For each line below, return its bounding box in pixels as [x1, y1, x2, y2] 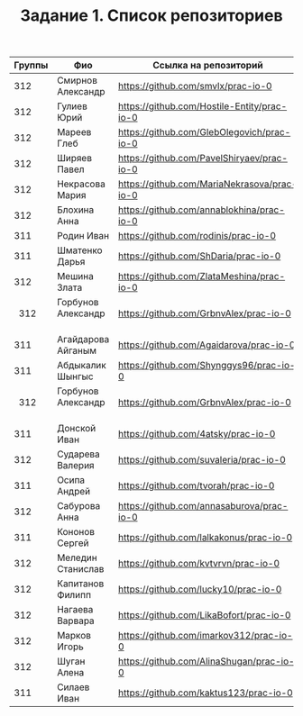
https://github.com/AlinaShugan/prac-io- [118, 655, 295, 667]
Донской [57, 422, 96, 435]
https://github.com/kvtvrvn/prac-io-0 [118, 557, 280, 570]
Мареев [57, 126, 92, 139]
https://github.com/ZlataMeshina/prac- [118, 270, 286, 283]
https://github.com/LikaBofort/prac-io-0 [118, 609, 291, 621]
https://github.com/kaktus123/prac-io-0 [118, 686, 293, 699]
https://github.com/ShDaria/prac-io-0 [118, 249, 281, 262]
